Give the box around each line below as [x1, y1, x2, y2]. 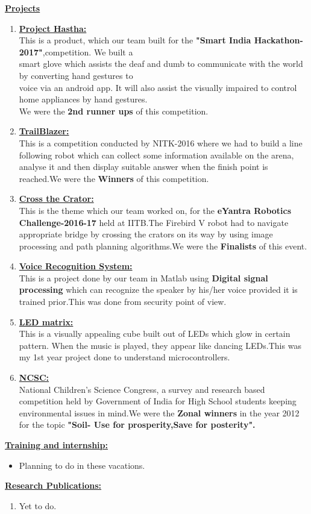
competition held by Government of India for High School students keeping [19, 395, 297, 407]
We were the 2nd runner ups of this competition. [19, 104, 209, 117]
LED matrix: [19, 315, 74, 328]
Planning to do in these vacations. [19, 459, 145, 471]
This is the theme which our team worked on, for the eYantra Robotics [19, 204, 292, 216]
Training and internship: [5, 439, 108, 451]
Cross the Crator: [19, 192, 94, 205]
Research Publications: [5, 479, 102, 492]
